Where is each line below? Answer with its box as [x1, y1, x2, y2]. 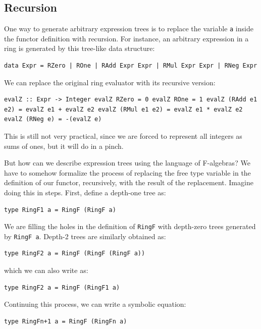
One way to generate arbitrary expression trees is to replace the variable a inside [4, 23, 253, 34]
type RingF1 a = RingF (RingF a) [4, 206, 116, 213]
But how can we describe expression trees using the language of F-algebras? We [4, 157, 250, 168]
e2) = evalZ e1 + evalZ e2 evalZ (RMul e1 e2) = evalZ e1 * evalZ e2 [4, 105, 243, 113]
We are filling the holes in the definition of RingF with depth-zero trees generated [4, 221, 256, 232]
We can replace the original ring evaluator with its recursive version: [4, 77, 216, 87]
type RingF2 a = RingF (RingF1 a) [4, 284, 120, 291]
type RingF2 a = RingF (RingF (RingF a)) [4, 250, 145, 257]
